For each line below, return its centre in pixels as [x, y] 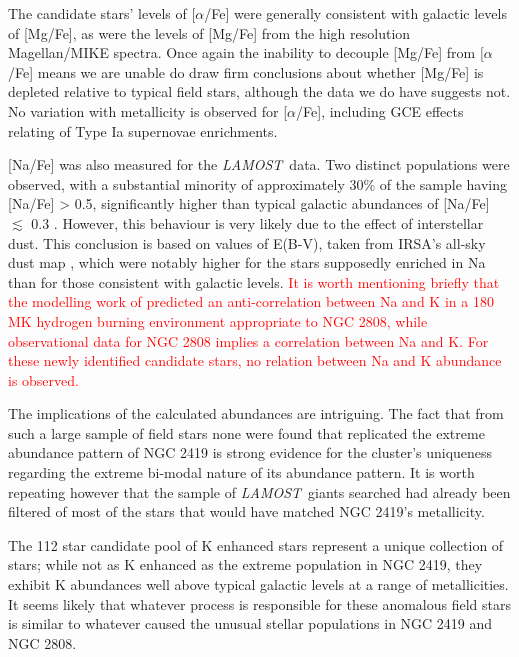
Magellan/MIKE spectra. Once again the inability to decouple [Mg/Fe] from [242, 52]
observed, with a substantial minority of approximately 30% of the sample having [257, 183]
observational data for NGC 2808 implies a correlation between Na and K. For [248, 340]
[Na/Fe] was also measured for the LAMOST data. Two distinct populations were [259, 164]
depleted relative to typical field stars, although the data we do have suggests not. [259, 91]
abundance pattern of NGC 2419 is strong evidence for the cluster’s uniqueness [250, 452]
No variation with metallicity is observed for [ [148, 110]
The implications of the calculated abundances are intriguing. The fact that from [256, 413]
